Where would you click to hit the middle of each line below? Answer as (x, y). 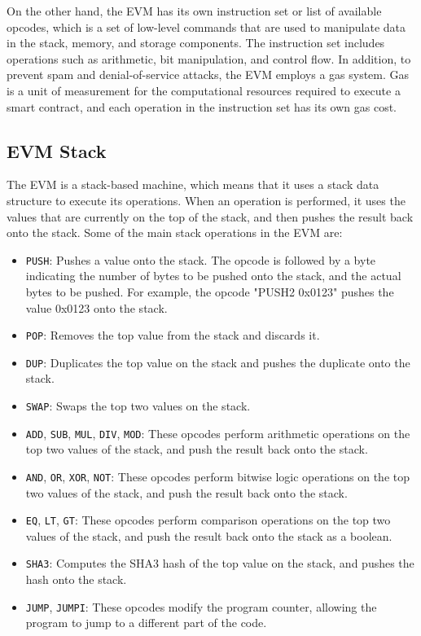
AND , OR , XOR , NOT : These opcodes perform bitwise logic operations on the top (218, 476)
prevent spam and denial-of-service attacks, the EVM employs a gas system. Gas (208, 75)
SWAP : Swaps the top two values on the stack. (138, 406)
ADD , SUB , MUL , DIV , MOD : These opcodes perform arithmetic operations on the (218, 433)
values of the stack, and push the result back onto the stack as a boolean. (209, 535)
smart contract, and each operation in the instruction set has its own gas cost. (202, 106)
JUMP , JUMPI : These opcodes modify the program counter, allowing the (201, 606)
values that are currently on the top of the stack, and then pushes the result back (210, 216)
